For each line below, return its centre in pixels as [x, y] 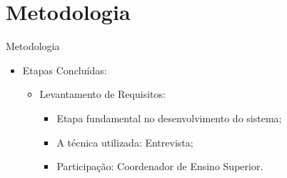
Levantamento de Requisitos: [102, 94]
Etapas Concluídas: [65, 70]
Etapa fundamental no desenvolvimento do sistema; [169, 118]
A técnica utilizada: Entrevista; [125, 142]
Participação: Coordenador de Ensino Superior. [160, 166]
